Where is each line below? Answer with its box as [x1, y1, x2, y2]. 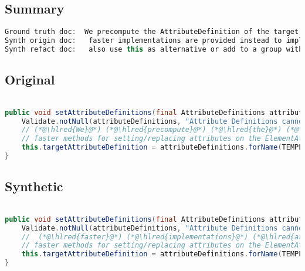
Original [5, 70, 55, 89]
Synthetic [5, 177, 63, 195]
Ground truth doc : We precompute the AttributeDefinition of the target [5, 28, 299, 36]
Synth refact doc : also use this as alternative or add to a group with [5, 45, 303, 53]
